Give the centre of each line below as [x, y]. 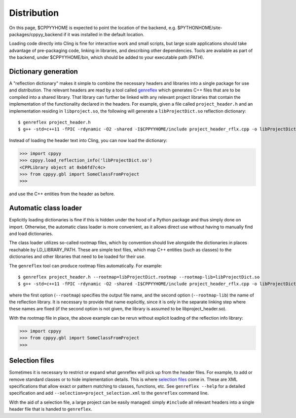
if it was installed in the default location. [104, 34]
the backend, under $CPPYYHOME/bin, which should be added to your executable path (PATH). [107, 57]
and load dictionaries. [31, 233]
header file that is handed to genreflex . [51, 409]
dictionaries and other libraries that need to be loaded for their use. [77, 256]
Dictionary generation [44, 71]
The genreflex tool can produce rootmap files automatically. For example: [86, 266]
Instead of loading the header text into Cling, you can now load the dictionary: [88, 140]
